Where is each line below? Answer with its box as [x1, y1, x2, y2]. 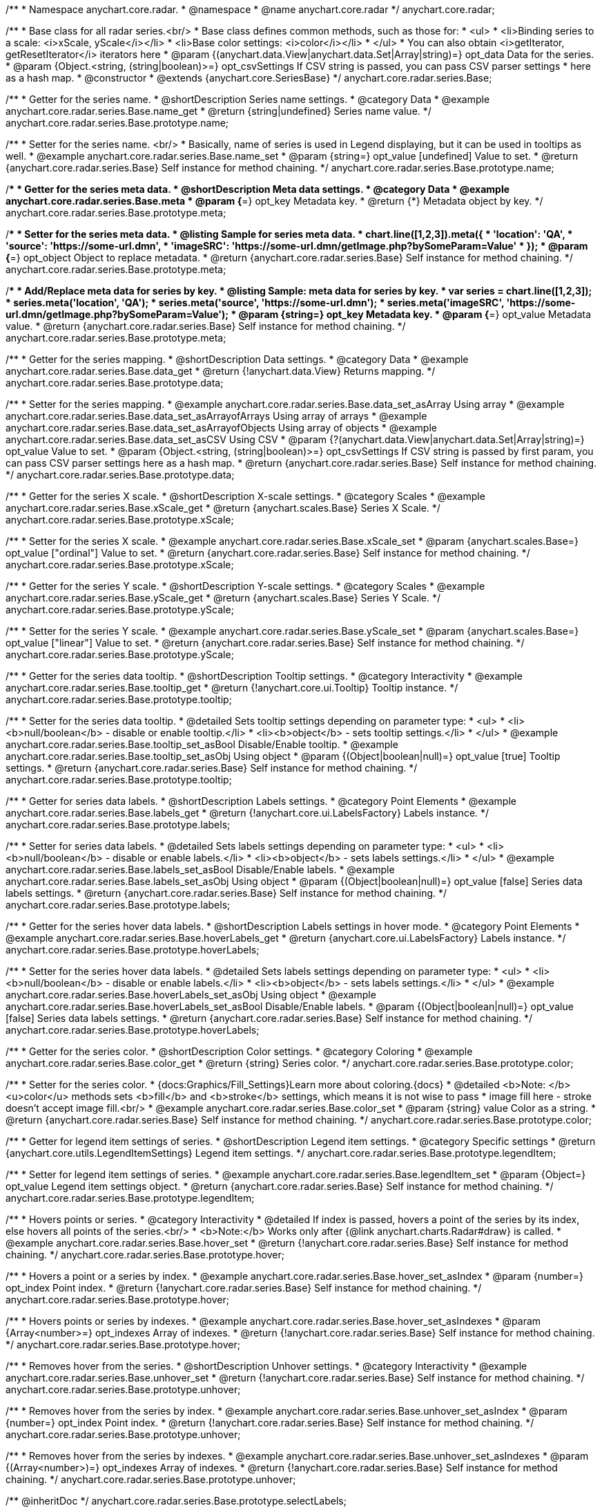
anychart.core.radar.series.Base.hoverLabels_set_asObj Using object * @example [6, 989, 376, 1000]
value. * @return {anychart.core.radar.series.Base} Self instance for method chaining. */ [6, 320, 406, 332]
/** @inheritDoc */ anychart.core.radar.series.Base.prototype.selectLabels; [6, 1495, 347, 1507]
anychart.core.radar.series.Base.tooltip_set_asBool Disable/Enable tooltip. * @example [6, 738, 398, 750]
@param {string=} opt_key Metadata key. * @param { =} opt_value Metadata [238, 308, 592, 320]
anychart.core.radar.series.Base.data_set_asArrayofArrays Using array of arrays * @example [6, 410, 427, 422]
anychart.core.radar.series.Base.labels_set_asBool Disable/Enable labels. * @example [6, 864, 395, 875]
